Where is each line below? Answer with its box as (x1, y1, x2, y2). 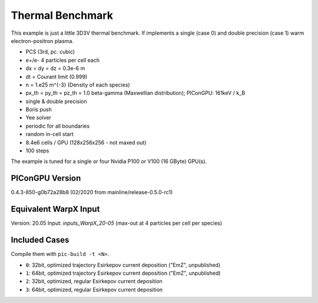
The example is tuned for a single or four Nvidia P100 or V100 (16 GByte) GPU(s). (11, 158, 207, 165)
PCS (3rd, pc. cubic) (25, 48, 75, 55)
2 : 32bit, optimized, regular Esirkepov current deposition (25, 278, 163, 285)
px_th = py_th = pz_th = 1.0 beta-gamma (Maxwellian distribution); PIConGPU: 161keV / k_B (25, 89, 246, 96)
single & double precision (25, 98, 87, 105)
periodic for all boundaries (25, 122, 90, 129)
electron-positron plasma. (11, 37, 74, 44)
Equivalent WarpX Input (11, 204, 100, 214)
